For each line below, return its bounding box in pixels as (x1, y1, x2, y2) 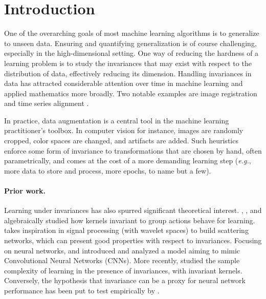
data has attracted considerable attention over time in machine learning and (4, 78, 243, 89)
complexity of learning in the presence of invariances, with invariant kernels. (4, 265, 242, 275)
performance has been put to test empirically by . (4, 285, 160, 295)
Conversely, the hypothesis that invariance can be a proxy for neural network (4, 275, 246, 286)
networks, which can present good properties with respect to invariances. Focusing (4, 235, 262, 246)
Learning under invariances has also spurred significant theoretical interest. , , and (4, 205, 262, 216)
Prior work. (4, 185, 46, 196)
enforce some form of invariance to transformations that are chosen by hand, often (4, 145, 262, 156)
